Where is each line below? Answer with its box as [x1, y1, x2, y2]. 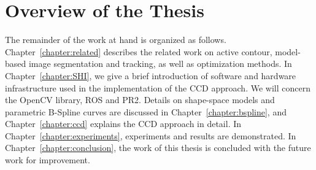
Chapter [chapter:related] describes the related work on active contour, [5, 45, 272, 58]
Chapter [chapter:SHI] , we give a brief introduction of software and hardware [5, 69, 296, 82]
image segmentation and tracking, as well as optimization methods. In [28, 57, 292, 70]
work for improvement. [5, 153, 90, 166]
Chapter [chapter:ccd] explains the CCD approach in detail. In [5, 117, 242, 130]
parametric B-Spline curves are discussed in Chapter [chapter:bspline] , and [5, 105, 287, 118]
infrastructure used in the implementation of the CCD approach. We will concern [5, 81, 310, 94]
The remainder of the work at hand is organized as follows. [5, 33, 226, 46]
